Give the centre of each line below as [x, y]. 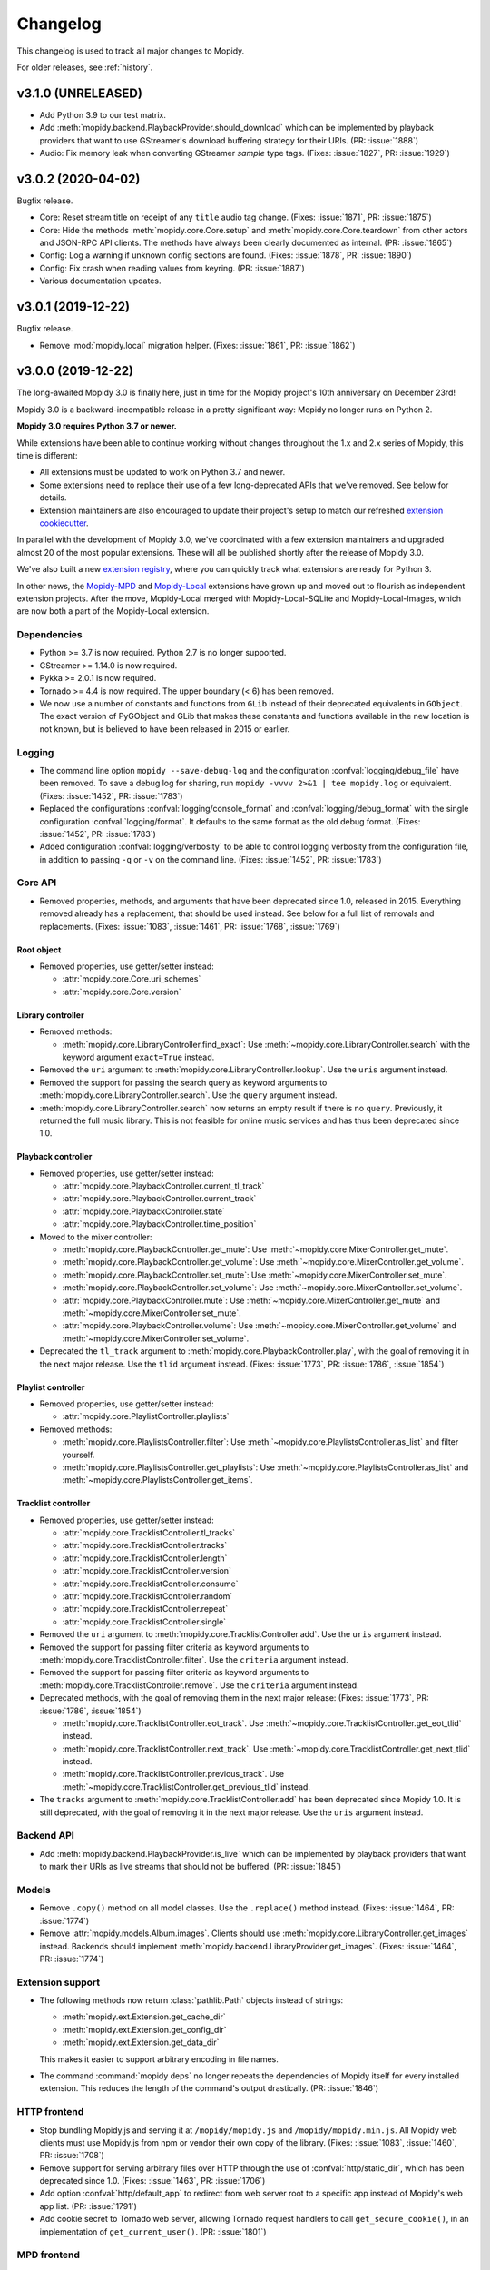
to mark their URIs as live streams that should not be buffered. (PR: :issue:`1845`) [191, 1867]
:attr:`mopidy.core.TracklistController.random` [147, 1596]
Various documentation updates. [100, 281]
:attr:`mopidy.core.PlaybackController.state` [144, 1211]
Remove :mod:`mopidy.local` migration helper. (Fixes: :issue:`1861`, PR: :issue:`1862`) [197, 345]
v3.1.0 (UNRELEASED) [79, 93]
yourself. [78, 1455]
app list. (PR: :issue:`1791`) [88, 2206]
